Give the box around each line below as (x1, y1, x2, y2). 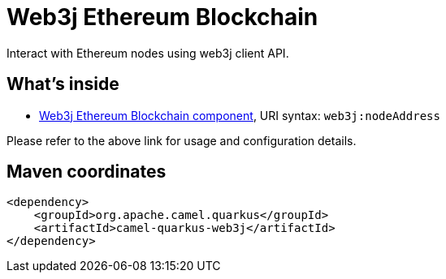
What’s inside (6, 74, 119, 95)
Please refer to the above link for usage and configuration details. (6, 133, 357, 148)
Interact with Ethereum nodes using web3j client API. (6, 45, 289, 60)
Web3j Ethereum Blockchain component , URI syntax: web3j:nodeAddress (39, 108, 440, 122)
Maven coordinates (6, 161, 167, 182)
